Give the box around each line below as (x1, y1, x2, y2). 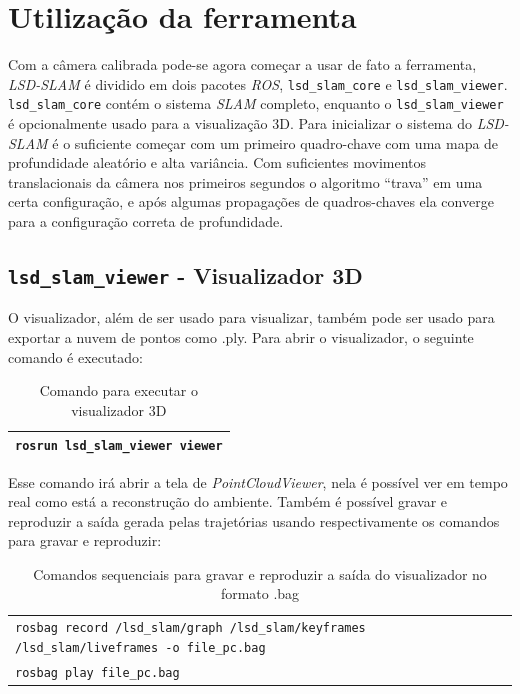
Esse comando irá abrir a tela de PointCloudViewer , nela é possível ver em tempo (8, 471, 508, 492)
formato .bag (220, 583, 300, 604)
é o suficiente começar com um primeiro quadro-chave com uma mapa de (52, 132, 499, 153)
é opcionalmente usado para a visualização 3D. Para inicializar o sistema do (8, 113, 472, 134)
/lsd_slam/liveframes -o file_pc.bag (15, 640, 266, 655)
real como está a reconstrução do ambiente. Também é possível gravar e (8, 491, 448, 512)
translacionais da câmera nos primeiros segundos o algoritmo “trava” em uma (8, 171, 483, 192)
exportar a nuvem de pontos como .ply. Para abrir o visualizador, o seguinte (8, 326, 474, 347)
